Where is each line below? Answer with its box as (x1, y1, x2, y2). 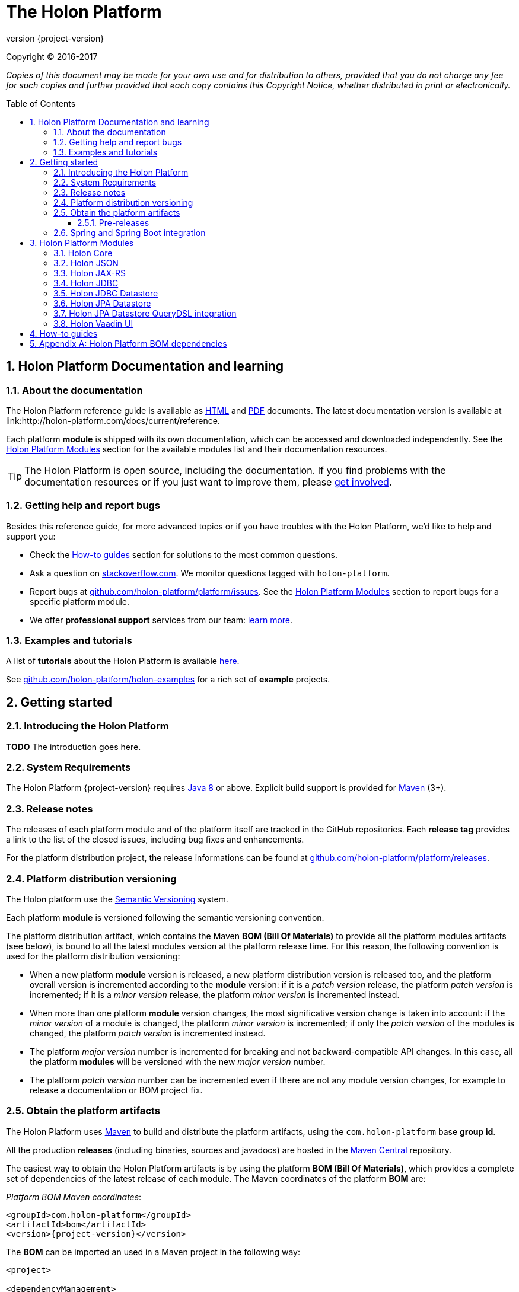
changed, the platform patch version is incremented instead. (30, 1028, 266, 1038)
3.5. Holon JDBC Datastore (53, 288, 158, 298)
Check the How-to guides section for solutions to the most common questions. (30, 549, 337, 560)
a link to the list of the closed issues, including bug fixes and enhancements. (6, 834, 304, 845)
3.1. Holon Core (53, 247, 113, 258)
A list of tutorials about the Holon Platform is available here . (6, 656, 240, 666)
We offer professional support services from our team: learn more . (30, 614, 293, 625)
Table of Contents (6, 98, 76, 109)
